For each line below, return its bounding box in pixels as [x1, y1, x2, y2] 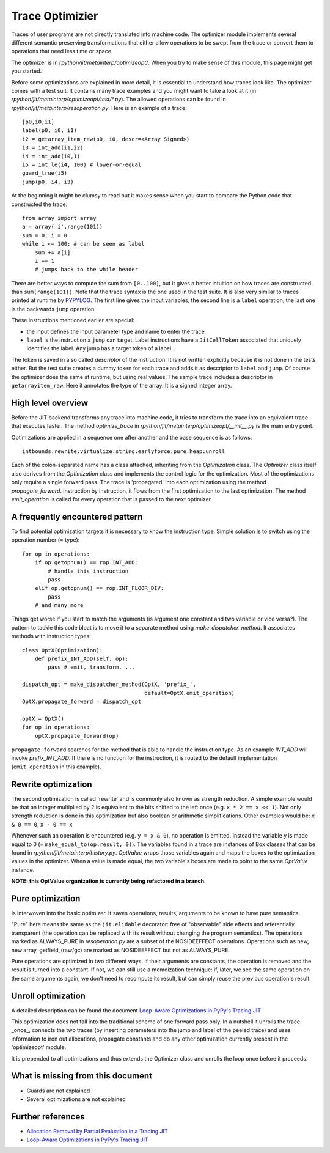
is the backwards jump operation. [11, 305, 96, 312]
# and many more [34, 602, 84, 609]
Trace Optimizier [11, 9, 98, 23]
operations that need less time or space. [11, 48, 113, 55]
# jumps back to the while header [34, 266, 139, 273]
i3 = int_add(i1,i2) [22, 144, 84, 151]
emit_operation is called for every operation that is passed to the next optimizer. [11, 496, 213, 503]
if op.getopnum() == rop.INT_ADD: [34, 559, 139, 566]
